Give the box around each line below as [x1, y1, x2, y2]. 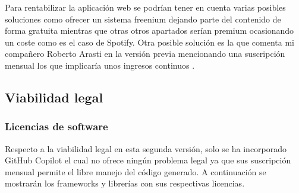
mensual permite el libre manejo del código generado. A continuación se [5, 165, 266, 178]
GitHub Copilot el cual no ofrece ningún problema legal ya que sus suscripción [5, 154, 291, 166]
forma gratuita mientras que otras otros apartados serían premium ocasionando [5, 24, 294, 37]
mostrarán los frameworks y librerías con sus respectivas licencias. [5, 177, 245, 189]
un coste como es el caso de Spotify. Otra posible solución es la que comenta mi [5, 36, 294, 48]
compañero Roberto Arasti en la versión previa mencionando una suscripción [5, 47, 285, 60]
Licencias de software [5, 119, 108, 134]
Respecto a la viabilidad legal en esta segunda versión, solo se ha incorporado [5, 142, 287, 155]
